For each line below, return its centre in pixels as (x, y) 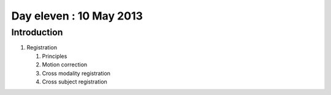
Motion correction (65, 65)
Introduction (37, 32)
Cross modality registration (76, 73)
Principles (55, 56)
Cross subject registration (74, 82)
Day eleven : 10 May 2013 (77, 16)
